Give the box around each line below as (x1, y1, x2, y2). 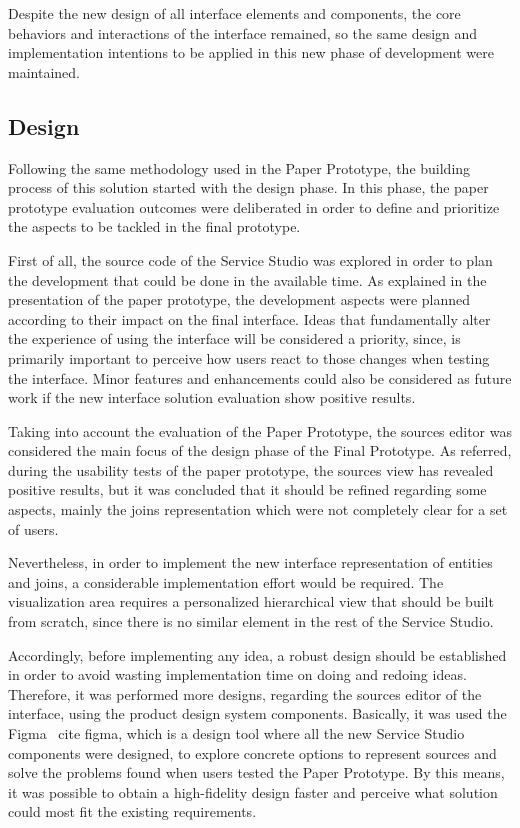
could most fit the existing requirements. (8, 801, 257, 822)
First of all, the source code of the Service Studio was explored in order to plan (8, 249, 493, 270)
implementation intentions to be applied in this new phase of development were (8, 42, 494, 63)
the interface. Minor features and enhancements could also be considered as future (8, 367, 512, 388)
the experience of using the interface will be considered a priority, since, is (8, 328, 461, 349)
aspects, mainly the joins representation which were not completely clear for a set (8, 499, 508, 520)
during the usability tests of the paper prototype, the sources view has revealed (8, 459, 494, 480)
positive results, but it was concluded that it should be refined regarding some (8, 479, 487, 500)
